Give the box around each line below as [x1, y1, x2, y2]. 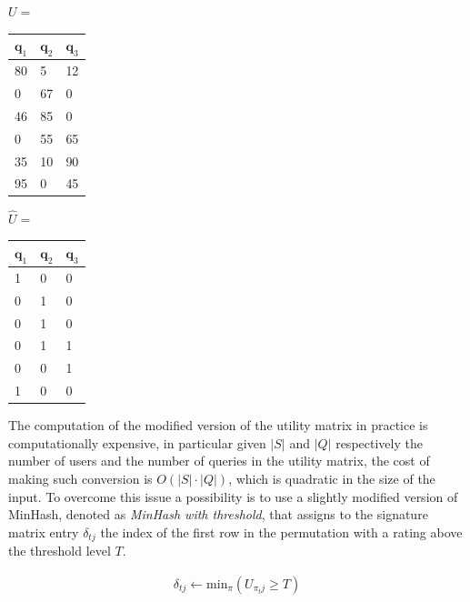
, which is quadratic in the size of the [228, 468, 435, 487]
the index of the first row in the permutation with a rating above [100, 522, 463, 541]
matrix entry [8, 522, 79, 541]
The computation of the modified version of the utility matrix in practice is [8, 416, 428, 435]
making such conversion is [8, 468, 153, 487]
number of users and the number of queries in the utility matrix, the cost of [8, 451, 430, 470]
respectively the [335, 433, 423, 452]
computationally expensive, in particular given [8, 433, 266, 452]
